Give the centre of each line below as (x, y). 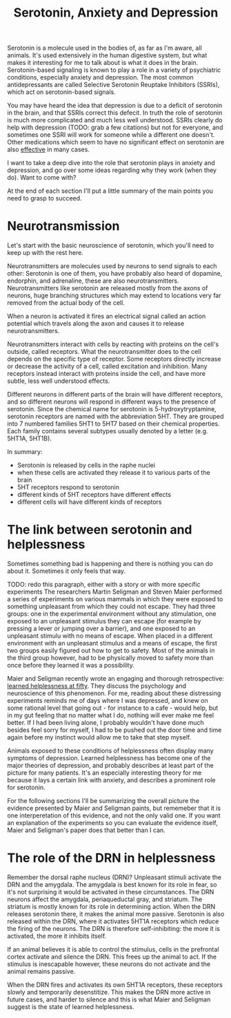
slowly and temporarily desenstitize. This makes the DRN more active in (109, 992)
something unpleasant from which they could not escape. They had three (111, 607)
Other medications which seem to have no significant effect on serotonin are (116, 142)
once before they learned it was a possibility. (71, 666)
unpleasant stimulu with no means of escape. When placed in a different (110, 636)
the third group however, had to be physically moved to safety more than (110, 658)
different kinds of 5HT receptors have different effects (94, 495)
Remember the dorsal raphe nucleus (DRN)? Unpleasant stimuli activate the (114, 877)
